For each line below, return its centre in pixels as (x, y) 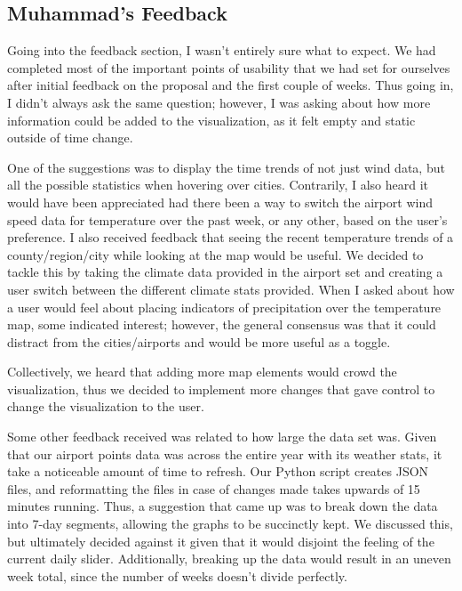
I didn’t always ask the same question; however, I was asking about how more (219, 102)
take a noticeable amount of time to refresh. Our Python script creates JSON (218, 471)
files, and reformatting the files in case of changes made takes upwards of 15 (214, 488)
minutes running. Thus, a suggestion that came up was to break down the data (223, 506)
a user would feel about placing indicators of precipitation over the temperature (224, 307)
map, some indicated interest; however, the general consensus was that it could (222, 324)
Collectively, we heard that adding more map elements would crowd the (202, 372)
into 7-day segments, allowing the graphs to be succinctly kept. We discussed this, (230, 524)
